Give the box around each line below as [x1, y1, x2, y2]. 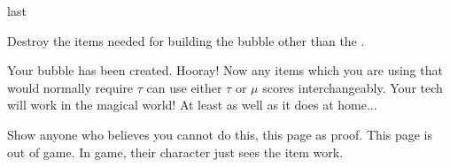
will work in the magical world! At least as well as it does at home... [7, 95, 377, 114]
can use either [146, 78, 222, 96]
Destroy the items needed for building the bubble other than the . [7, 31, 365, 49]
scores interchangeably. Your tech [262, 78, 443, 96]
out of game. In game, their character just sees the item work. [7, 142, 344, 161]
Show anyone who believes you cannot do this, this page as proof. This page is [7, 125, 432, 143]
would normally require [7, 78, 134, 96]
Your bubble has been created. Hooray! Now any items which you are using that [7, 61, 443, 80]
